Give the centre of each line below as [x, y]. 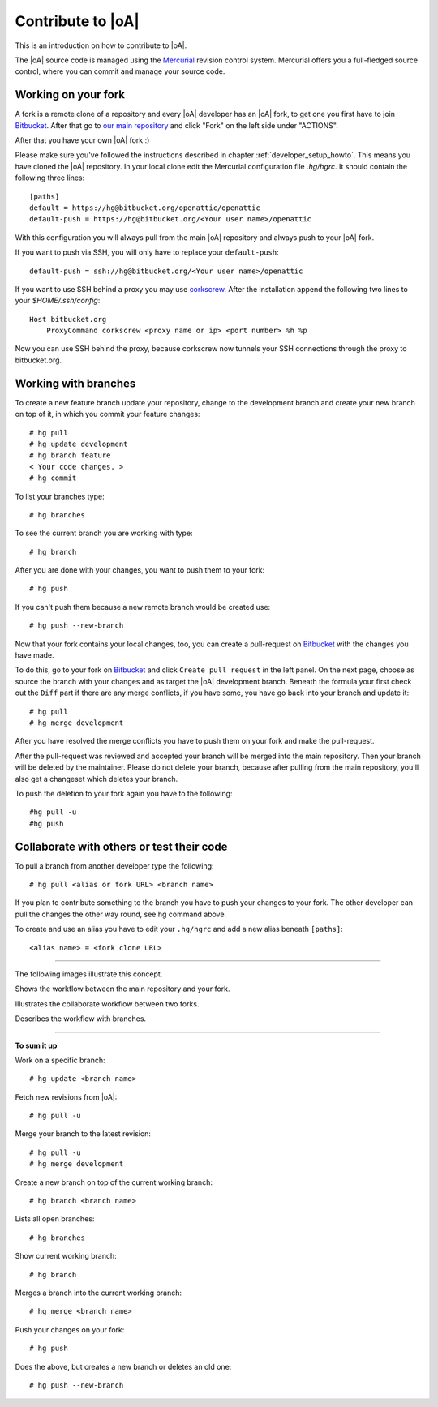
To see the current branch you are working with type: [104, 533]
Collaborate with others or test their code [121, 846]
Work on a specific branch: [60, 1060]
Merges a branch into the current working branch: [99, 1293]
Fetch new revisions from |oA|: [66, 1097]
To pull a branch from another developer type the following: [114, 866]
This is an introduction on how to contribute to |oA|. [101, 45]
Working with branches [75, 383]
